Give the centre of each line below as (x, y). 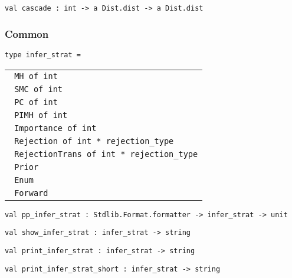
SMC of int (39, 89)
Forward (31, 193)
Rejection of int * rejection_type (94, 141)
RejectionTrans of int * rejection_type (106, 154)
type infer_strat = (43, 55)
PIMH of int (41, 115)
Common (27, 33)
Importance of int (55, 128)
